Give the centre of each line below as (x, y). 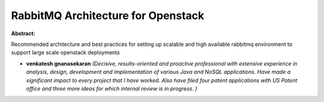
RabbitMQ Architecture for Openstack (108, 16)
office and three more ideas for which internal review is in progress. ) (112, 88)
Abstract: (23, 33)
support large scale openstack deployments (65, 52)
